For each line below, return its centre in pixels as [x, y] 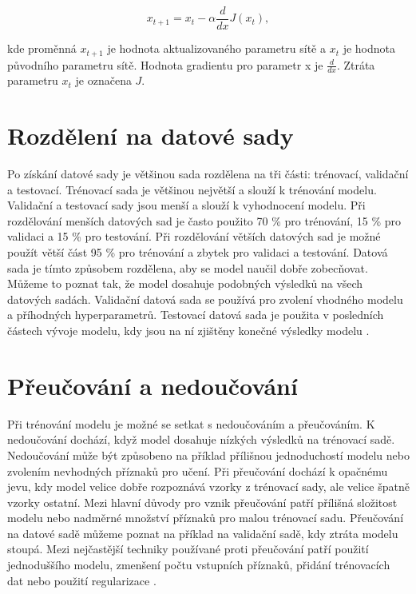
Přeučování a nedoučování [153, 385]
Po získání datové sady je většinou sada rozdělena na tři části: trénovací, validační [208, 174]
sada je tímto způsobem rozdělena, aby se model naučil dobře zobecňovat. [188, 267]
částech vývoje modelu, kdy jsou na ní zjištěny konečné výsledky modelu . [188, 330]
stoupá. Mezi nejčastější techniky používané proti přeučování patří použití [188, 549]
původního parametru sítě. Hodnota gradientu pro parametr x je [165, 64]
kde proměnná [42, 48]
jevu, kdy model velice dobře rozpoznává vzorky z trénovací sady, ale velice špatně [208, 486]
